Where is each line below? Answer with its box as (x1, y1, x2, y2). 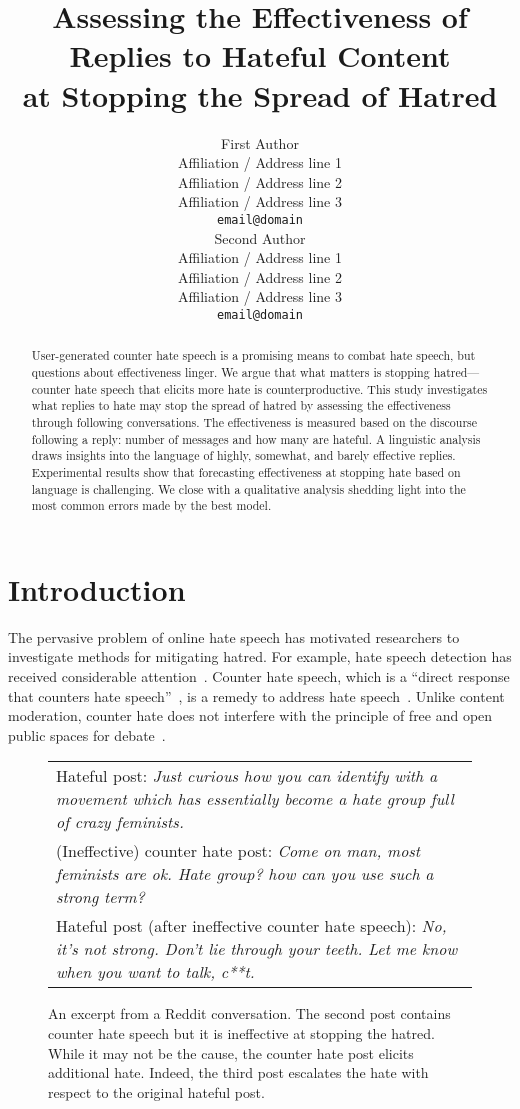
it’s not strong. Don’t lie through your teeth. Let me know (56, 937, 458, 961)
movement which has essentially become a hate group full (56, 787, 454, 811)
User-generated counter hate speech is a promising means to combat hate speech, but (31, 347, 476, 364)
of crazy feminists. (56, 810, 184, 834)
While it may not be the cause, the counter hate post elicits (48, 1042, 414, 1063)
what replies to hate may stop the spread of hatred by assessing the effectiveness (31, 397, 451, 414)
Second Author (214, 227, 306, 248)
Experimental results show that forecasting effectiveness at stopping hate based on (31, 463, 461, 480)
